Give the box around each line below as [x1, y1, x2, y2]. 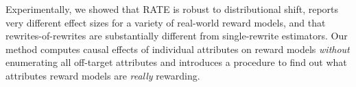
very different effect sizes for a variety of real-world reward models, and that [5, 15, 326, 29]
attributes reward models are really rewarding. [5, 68, 200, 82]
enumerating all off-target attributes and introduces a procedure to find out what [5, 55, 347, 69]
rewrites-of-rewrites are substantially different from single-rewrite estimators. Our [5, 29, 348, 43]
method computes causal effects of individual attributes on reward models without [5, 41, 350, 56]
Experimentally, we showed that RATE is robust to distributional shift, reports [5, 2, 339, 16]
